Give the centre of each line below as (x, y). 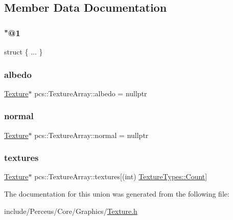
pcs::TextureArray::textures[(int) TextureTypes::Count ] (121, 176)
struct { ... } (24, 51)
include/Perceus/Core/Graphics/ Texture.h (71, 211)
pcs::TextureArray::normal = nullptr (91, 135)
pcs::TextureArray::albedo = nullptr (91, 93)
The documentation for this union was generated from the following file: (117, 194)
